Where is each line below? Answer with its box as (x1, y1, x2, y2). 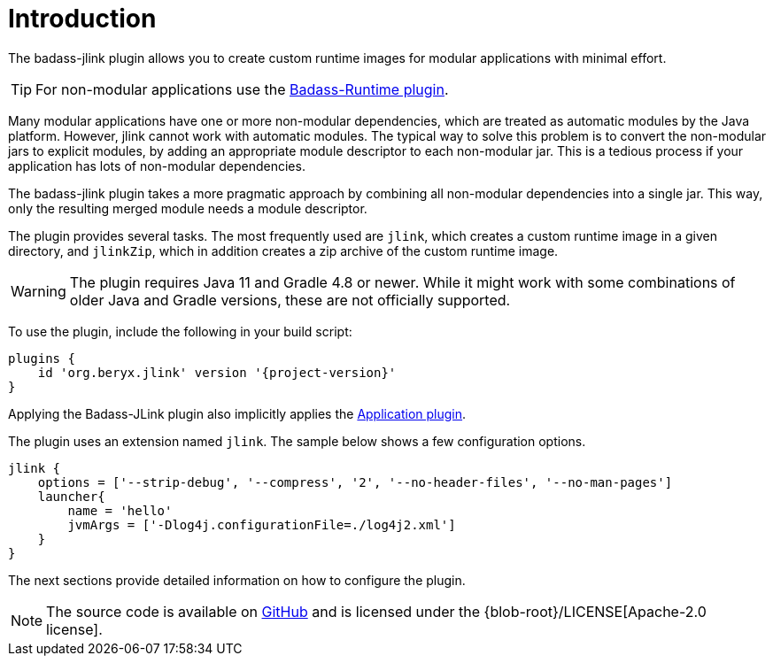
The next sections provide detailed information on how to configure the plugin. (8, 572, 466, 588)
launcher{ (37, 489, 105, 504)
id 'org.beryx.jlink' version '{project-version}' (37, 365, 397, 380)
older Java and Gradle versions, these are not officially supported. (69, 290, 511, 309)
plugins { (8, 351, 75, 366)
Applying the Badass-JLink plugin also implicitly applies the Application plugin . (8, 405, 467, 421)
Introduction (8, 4, 157, 34)
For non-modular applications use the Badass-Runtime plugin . (35, 80, 449, 98)
